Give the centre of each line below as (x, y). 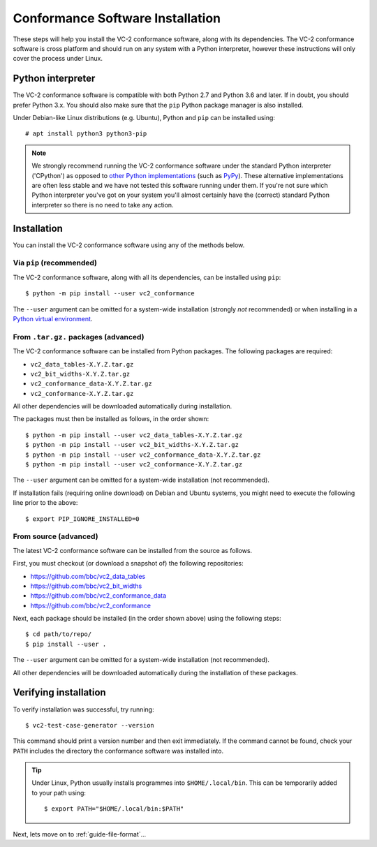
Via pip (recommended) (55, 263)
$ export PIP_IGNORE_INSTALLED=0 (82, 519)
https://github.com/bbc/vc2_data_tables (88, 576)
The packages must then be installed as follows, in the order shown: (111, 419)
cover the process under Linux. (58, 59)
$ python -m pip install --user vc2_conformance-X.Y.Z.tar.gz (134, 465)
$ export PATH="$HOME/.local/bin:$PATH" (114, 809)
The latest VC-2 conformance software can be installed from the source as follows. (133, 550)
